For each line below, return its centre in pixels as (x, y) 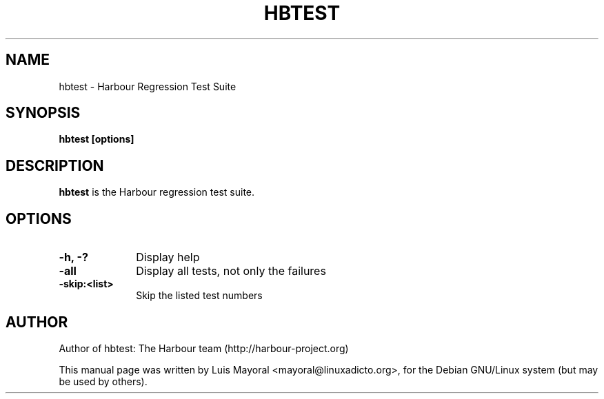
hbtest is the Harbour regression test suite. (157, 192)
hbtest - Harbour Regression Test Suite (148, 86)
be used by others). (103, 381)
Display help (168, 257)
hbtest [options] (97, 139)
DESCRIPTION (55, 165)
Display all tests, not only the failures (231, 271)
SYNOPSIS (43, 113)
